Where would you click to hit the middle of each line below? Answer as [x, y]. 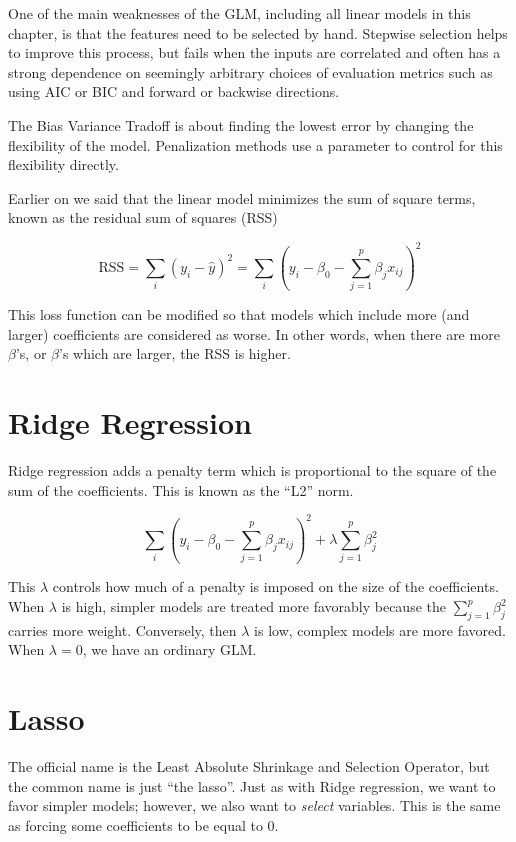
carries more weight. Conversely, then [122, 629]
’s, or [31, 353]
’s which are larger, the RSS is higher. [175, 353]
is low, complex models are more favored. [380, 629]
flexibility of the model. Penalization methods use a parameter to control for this [255, 144]
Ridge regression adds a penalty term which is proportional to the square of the [252, 470]
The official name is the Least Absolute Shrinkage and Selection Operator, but [249, 766]
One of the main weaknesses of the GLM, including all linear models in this [239, 13]
